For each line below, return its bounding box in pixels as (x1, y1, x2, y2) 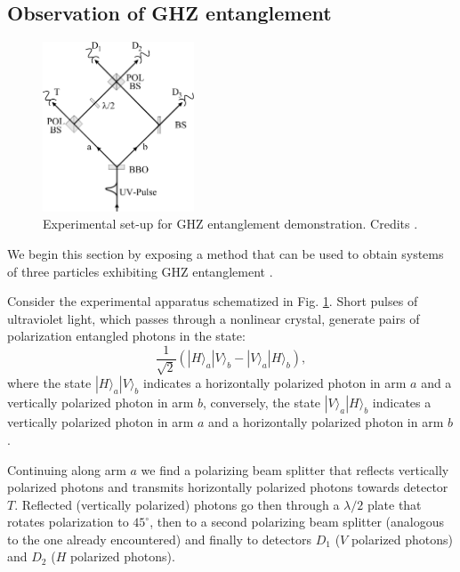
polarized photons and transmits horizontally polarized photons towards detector (7, 478, 448, 496)
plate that (367, 495, 422, 513)
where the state (7, 374, 92, 392)
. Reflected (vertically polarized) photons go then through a (14, 495, 340, 513)
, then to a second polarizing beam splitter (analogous (149, 512, 445, 531)
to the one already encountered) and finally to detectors (7, 529, 312, 548)
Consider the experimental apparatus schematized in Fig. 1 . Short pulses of (7, 292, 418, 310)
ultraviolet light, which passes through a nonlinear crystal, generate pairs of (7, 309, 420, 327)
